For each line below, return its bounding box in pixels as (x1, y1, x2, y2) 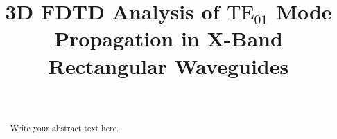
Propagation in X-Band (54, 24, 283, 53)
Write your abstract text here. (10, 122, 119, 133)
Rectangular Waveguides (48, 51, 289, 80)
